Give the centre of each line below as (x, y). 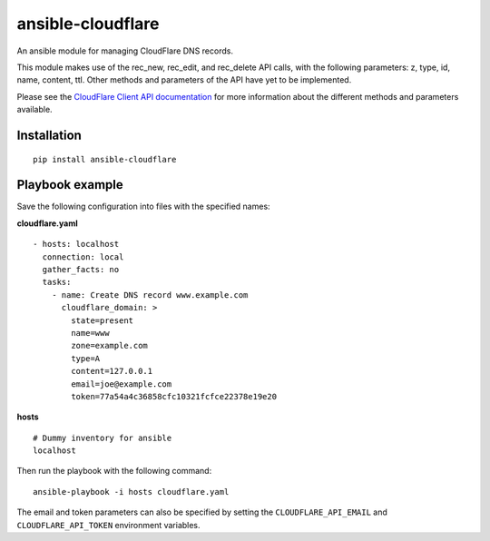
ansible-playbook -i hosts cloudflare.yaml (131, 492)
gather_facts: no (81, 269)
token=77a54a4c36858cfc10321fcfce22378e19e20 (174, 396)
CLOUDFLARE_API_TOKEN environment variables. (108, 525)
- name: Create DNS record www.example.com (150, 295)
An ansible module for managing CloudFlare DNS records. (125, 51)
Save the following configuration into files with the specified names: (144, 207)
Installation (49, 135)
